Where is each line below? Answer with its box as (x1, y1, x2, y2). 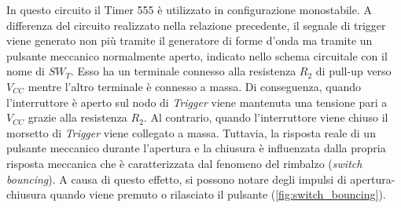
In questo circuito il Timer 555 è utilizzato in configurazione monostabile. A (6, 2, 372, 17)
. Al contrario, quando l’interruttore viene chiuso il (143, 109, 388, 126)
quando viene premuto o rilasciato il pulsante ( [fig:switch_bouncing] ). (50, 186, 386, 203)
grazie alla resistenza (28, 109, 127, 126)
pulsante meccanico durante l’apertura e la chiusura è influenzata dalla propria (6, 140, 386, 156)
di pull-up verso (315, 63, 392, 79)
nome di (6, 63, 45, 79)
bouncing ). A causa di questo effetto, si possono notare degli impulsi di (6, 170, 347, 187)
